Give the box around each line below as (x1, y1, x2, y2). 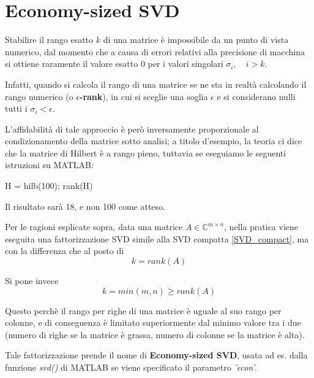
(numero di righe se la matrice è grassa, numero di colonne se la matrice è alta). (5, 328, 305, 341)
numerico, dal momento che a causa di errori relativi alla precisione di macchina (5, 45, 305, 58)
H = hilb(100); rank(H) (5, 179, 93, 192)
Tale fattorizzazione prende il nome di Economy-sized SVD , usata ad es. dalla (5, 349, 308, 361)
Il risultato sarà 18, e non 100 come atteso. (5, 199, 165, 212)
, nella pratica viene (224, 220, 299, 233)
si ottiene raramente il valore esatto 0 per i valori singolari (5, 57, 223, 70)
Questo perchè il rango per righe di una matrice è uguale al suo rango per (5, 304, 282, 317)
